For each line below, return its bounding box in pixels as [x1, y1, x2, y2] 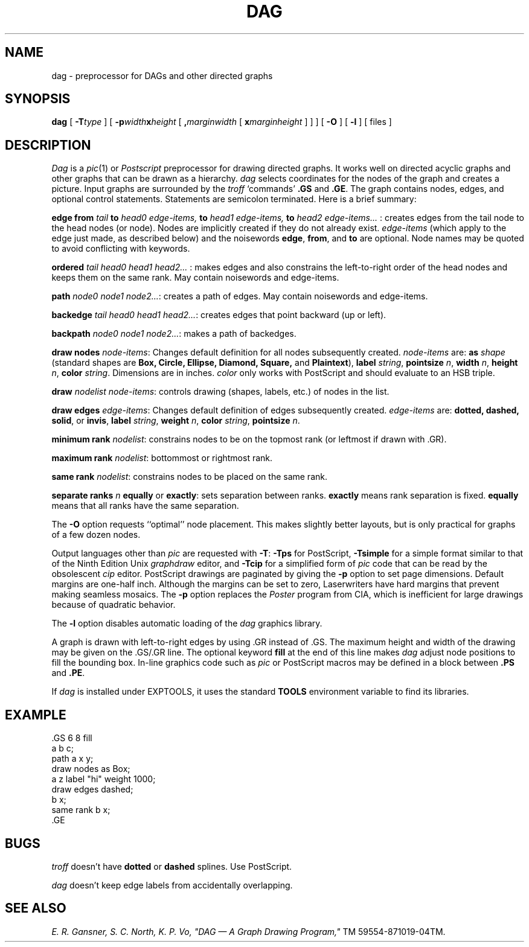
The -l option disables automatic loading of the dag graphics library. [51, 618, 322, 629]
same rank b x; [51, 805, 111, 815]
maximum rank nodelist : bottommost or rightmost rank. [51, 453, 273, 464]
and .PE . [51, 668, 85, 678]
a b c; [51, 743, 74, 754]
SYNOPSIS [5, 91, 71, 107]
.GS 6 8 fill [51, 733, 92, 744]
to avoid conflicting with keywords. [51, 243, 190, 254]
